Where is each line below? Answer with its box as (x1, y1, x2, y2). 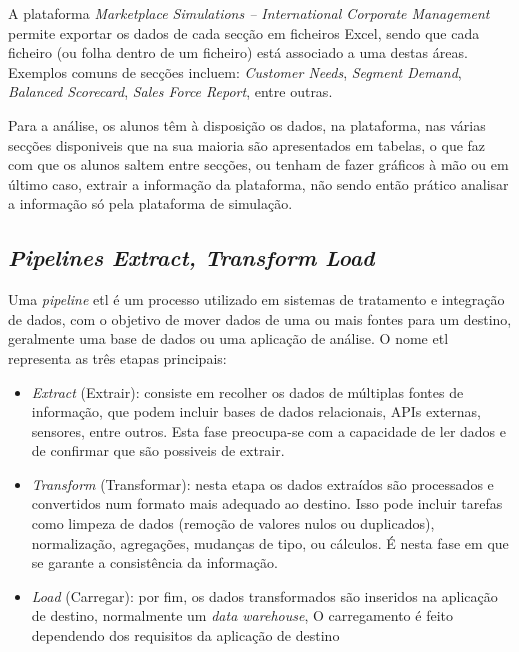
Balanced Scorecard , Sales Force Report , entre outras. (8, 81, 333, 102)
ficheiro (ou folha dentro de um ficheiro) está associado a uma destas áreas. (8, 42, 468, 63)
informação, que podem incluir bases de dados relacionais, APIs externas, (31, 401, 481, 422)
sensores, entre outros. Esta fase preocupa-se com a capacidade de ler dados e (31, 420, 507, 441)
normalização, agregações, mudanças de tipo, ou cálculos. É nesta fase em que (31, 532, 509, 553)
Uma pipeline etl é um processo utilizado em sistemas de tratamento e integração (8, 289, 505, 310)
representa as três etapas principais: (8, 347, 227, 368)
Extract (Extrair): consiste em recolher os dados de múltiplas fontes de (31, 381, 464, 402)
